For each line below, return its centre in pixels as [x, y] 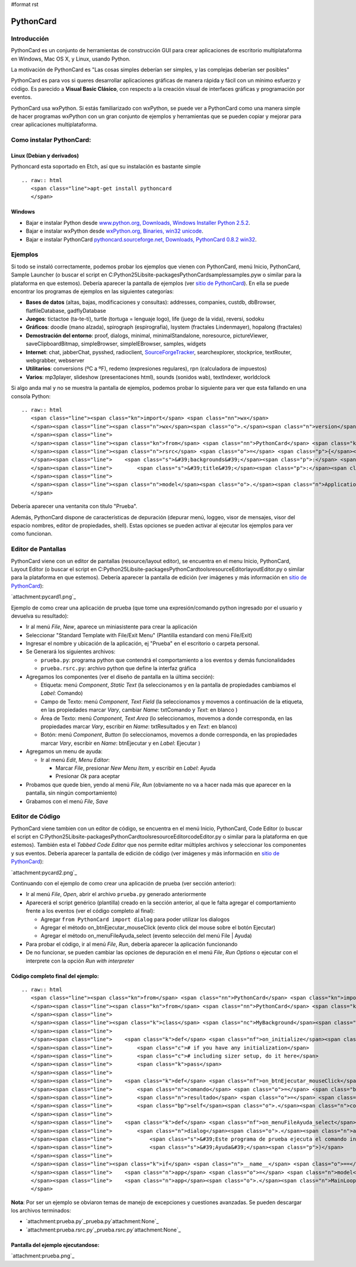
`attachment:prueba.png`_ [43, 1256]
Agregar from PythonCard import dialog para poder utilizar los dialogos [135, 919]
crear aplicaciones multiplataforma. [54, 125]
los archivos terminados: [41, 1211]
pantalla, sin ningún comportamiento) [71, 793]
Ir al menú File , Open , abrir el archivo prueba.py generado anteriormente [116, 894]
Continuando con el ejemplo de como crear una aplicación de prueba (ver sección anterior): [123, 883]
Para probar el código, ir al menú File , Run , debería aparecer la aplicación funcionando [132, 944]
